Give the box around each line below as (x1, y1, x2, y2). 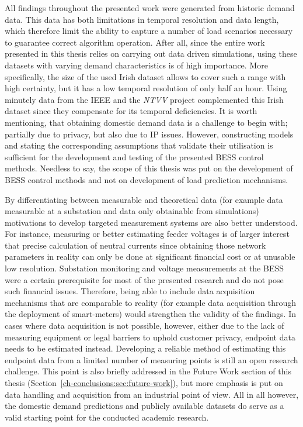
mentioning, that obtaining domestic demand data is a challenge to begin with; (5, 116, 288, 128)
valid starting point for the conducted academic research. (5, 411, 209, 423)
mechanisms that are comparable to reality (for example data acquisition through (5, 296, 296, 308)
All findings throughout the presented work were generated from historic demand (5, 2, 295, 13)
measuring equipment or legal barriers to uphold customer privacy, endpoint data (5, 330, 295, 343)
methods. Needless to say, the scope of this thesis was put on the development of (5, 162, 293, 174)
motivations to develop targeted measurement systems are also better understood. (5, 216, 298, 228)
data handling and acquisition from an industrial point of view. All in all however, (5, 388, 299, 400)
